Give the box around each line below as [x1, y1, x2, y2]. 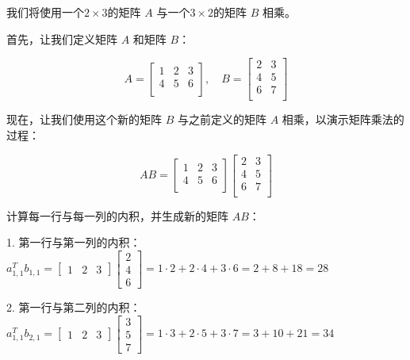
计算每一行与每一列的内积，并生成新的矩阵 [6, 207, 228, 224]
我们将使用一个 [6, 4, 84, 20]
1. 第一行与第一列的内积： [6, 234, 141, 251]
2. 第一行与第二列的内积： [6, 298, 141, 315]
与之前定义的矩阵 [177, 111, 266, 128]
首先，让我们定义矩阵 [6, 30, 117, 47]
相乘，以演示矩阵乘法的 [282, 111, 404, 128]
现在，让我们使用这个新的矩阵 [6, 111, 162, 128]
